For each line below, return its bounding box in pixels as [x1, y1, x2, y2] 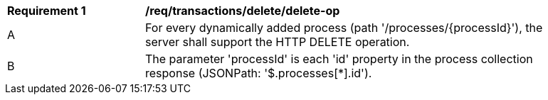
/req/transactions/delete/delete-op [145, 4, 340, 18]
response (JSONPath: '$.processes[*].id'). [145, 66, 372, 80]
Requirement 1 [7, 4, 86, 18]
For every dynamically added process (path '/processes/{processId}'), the [145, 21, 543, 35]
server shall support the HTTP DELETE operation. [145, 35, 410, 49]
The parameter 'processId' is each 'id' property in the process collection [145, 52, 533, 66]
